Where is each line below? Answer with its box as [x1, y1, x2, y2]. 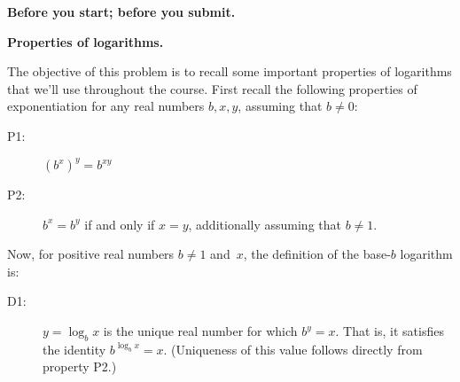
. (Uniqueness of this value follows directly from [163, 339, 423, 358]
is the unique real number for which [103, 322, 298, 340]
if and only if [84, 214, 155, 233]
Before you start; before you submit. [7, 3, 236, 20]
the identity [43, 339, 106, 358]
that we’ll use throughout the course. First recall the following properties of [7, 79, 417, 97]
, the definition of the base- [243, 245, 391, 263]
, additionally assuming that [188, 214, 341, 233]
